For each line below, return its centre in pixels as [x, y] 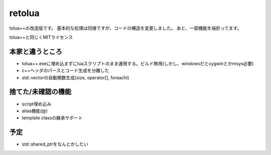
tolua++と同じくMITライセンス [41, 37]
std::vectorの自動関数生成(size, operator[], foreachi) [76, 77]
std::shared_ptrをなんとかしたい [55, 144]
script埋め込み [37, 104]
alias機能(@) [35, 111]
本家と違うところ [36, 51]
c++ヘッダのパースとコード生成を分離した [65, 71]
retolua [24, 13]
